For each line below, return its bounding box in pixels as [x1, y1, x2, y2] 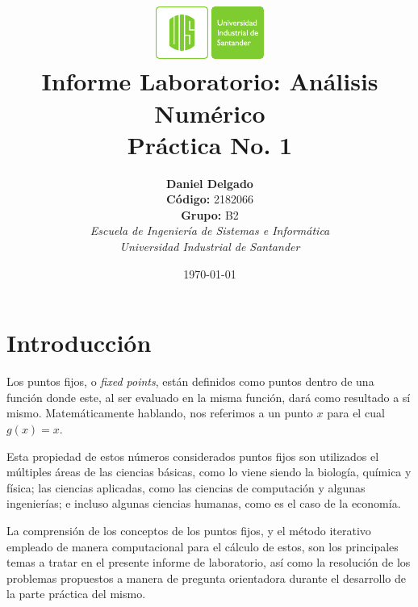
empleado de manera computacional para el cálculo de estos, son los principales [6, 538, 399, 555]
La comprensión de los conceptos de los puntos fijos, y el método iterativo [6, 521, 371, 538]
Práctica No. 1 [127, 128, 293, 161]
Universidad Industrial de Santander [119, 238, 300, 255]
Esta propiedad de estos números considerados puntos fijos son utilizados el [6, 447, 379, 464]
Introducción [6, 326, 152, 359]
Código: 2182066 [166, 190, 253, 207]
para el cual [327, 404, 385, 421]
